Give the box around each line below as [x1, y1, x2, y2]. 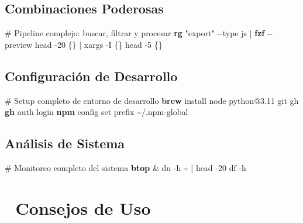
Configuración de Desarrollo [5, 67, 178, 85]
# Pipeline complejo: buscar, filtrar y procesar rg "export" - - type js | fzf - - [5, 27, 273, 39]
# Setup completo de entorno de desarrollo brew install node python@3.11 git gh [5, 94, 299, 106]
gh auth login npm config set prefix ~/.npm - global [5, 106, 188, 118]
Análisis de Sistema [5, 134, 125, 152]
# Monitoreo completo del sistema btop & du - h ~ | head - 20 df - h [5, 161, 246, 173]
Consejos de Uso [15, 196, 151, 219]
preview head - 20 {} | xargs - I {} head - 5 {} [5, 38, 163, 50]
